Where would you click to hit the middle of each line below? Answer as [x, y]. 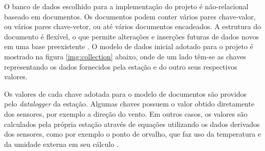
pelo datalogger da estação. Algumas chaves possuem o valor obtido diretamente [129, 104]
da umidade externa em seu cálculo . [61, 144]
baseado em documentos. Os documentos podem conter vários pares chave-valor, [130, 16]
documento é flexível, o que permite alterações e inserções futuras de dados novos [131, 36]
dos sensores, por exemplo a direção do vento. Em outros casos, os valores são [126, 113]
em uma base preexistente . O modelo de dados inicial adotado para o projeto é [129, 46]
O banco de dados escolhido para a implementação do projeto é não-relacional [126, 6]
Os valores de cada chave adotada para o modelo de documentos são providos [126, 93]
